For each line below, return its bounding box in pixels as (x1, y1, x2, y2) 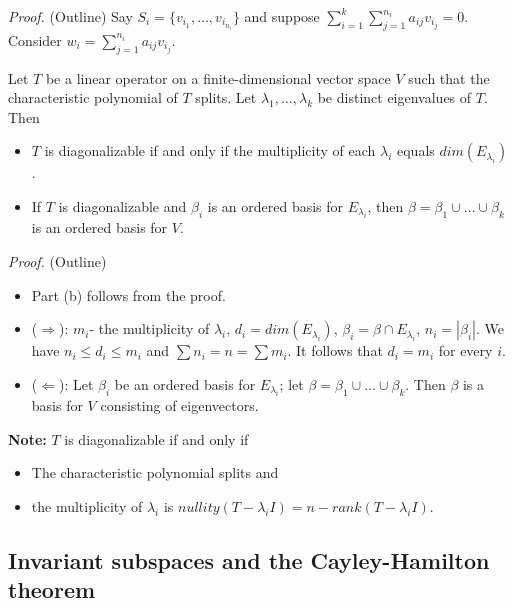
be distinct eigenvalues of (317, 87, 472, 108)
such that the (408, 67, 490, 88)
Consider (8, 29, 62, 50)
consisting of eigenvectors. (100, 395, 259, 416)
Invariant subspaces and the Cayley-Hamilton (8, 544, 490, 575)
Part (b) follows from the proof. (31, 284, 226, 305)
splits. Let (195, 87, 257, 108)
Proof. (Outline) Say (8, 6, 133, 26)
